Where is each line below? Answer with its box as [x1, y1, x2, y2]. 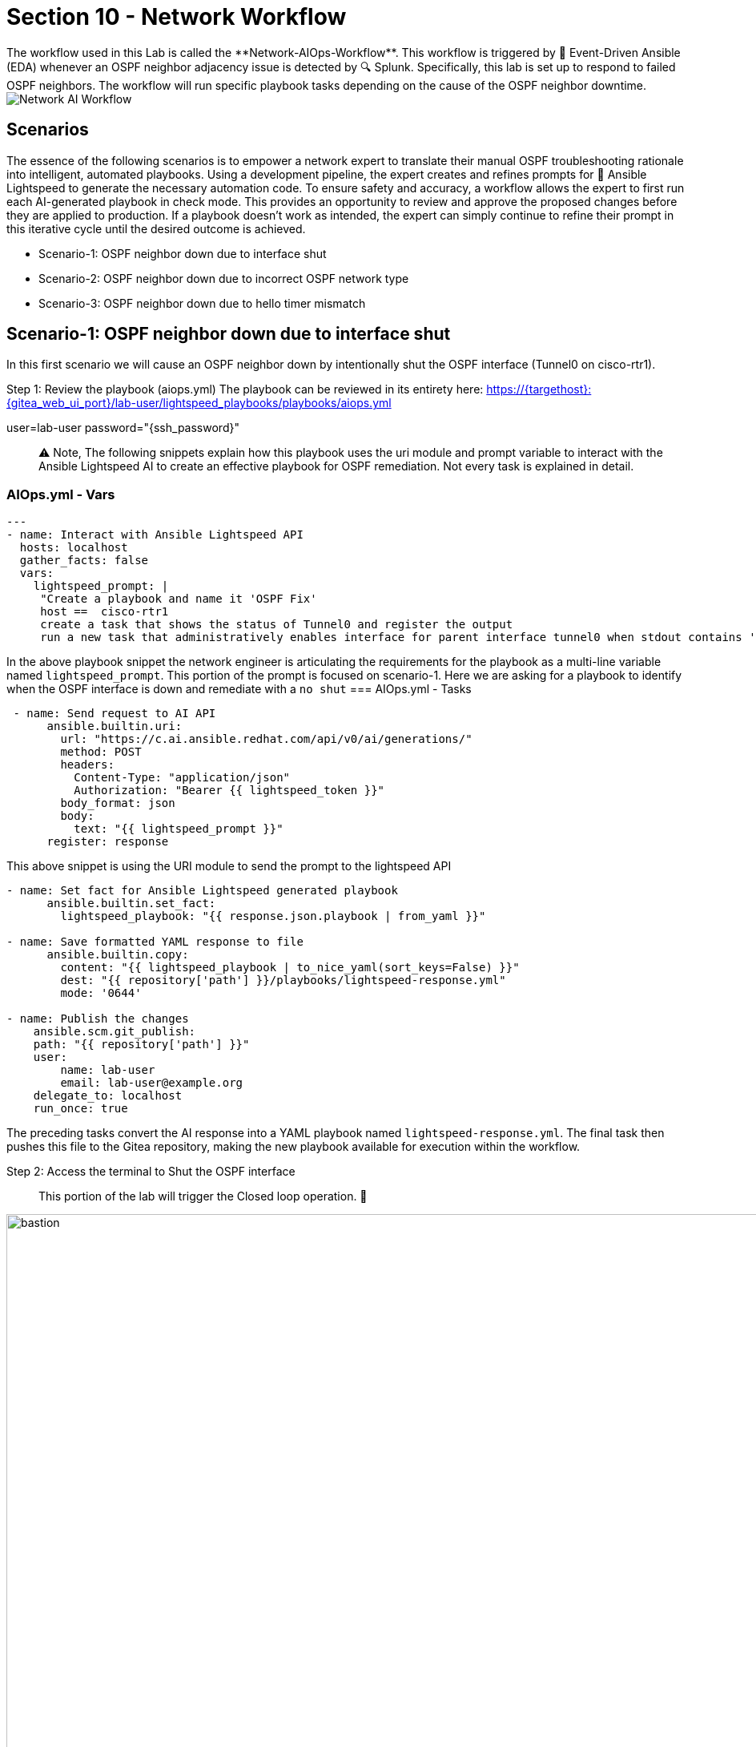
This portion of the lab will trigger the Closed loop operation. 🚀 [38, 1189, 368, 1204]
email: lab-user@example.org [60, 1076, 243, 1090]
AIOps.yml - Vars [6, 486, 115, 502]
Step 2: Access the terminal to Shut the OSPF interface [6, 1164, 296, 1179]
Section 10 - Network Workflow [6, 3, 347, 30]
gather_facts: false [19, 554, 149, 567]
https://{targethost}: [486, 382, 592, 397]
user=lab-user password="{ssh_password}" [6, 421, 239, 435]
